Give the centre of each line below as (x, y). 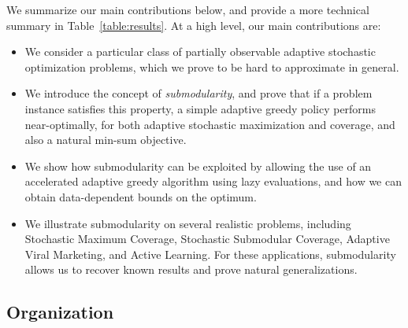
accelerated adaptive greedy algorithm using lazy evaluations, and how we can (213, 181)
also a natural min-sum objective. (106, 140)
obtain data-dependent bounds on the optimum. (141, 196)
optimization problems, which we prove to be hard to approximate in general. (212, 66)
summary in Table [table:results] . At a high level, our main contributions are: (194, 25)
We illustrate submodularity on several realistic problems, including (188, 223)
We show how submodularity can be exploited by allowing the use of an (198, 166)
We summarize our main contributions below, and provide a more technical (188, 9)
